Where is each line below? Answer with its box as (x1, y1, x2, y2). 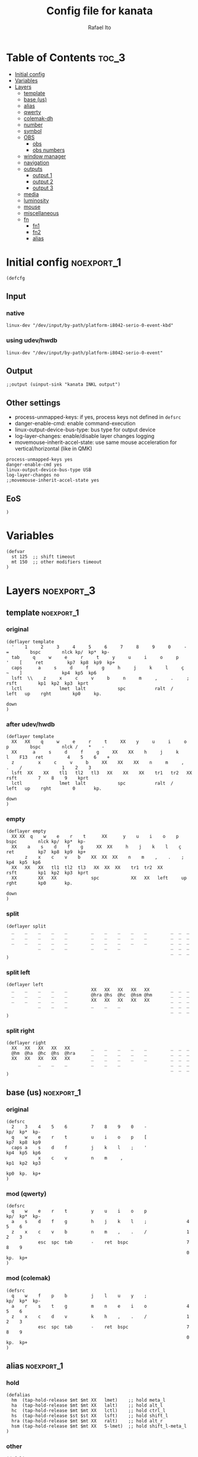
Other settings (6, 398, 61, 408)
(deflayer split (6, 923, 46, 929)
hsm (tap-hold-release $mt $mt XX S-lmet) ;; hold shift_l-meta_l (11, 1423, 187, 1430)
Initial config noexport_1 (6, 256, 122, 269)
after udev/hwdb (6, 720, 55, 728)
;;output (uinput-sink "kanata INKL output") (6, 381, 120, 387)
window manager (23, 153, 66, 160)
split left (6, 968, 31, 976)
